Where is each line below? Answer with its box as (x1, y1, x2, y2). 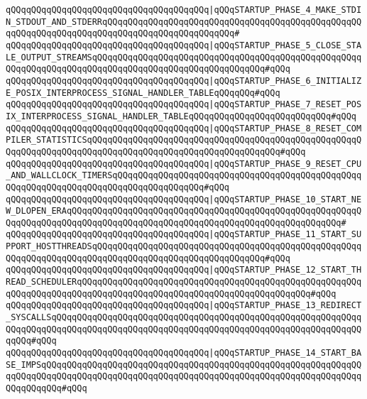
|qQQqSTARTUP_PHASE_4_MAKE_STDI (209, 5, 362, 15)
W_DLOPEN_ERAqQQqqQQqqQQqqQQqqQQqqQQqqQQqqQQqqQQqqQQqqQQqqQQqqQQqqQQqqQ (6, 206, 362, 217)
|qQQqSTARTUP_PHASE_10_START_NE (209, 194, 362, 204)
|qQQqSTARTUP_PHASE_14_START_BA (209, 348, 362, 359)
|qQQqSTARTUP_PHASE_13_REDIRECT (209, 300, 362, 311)
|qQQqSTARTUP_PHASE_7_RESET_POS (209, 99, 362, 110)
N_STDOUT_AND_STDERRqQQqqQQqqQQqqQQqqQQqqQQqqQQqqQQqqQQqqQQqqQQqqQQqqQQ (6, 16, 362, 27)
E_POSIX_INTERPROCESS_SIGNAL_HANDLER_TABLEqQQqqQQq (6, 87, 255, 98)
